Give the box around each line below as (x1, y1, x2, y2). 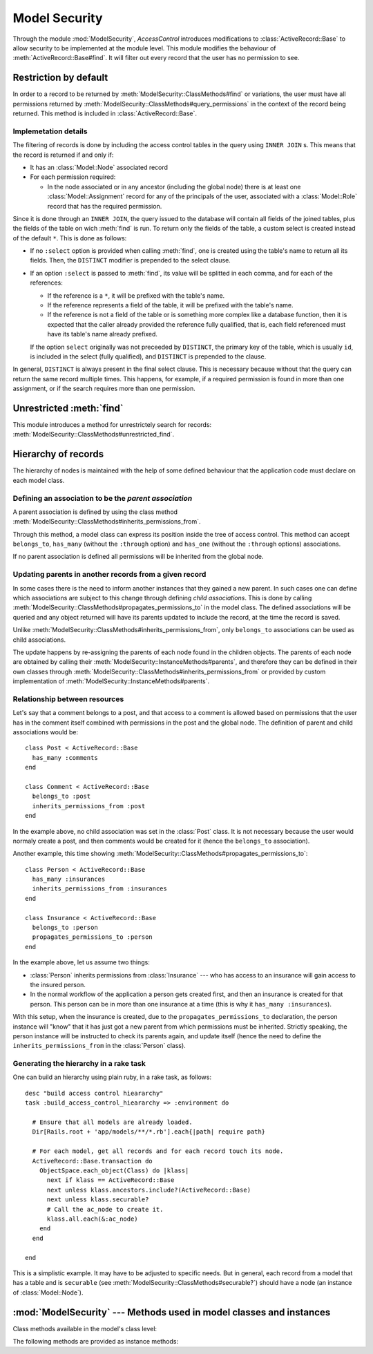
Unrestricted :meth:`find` (12, 402, 124, 414)
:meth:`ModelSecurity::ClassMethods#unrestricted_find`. (12, 430, 175, 439)
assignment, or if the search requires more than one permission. (12, 384, 196, 393)
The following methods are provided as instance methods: (12, 1337, 179, 1345)
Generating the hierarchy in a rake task (12, 1059, 146, 1069)
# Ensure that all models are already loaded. (32, 1118, 193, 1126)
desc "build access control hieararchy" (25, 1089, 164, 1097)
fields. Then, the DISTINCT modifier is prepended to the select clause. (30, 256, 231, 265)
